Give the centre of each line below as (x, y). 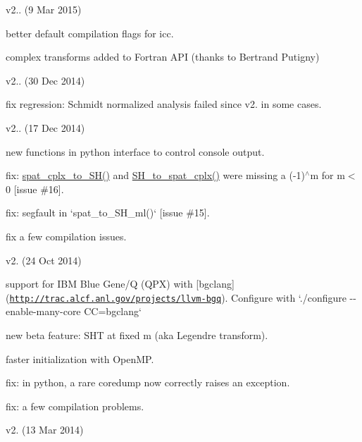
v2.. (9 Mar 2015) (44, 9)
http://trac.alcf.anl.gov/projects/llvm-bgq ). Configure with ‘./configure (178, 297)
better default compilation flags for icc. (90, 33)
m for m (327, 175)
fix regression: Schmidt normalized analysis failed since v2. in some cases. (164, 104)
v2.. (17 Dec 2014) (45, 127)
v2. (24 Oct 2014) (44, 260)
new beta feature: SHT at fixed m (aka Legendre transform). (137, 334)
